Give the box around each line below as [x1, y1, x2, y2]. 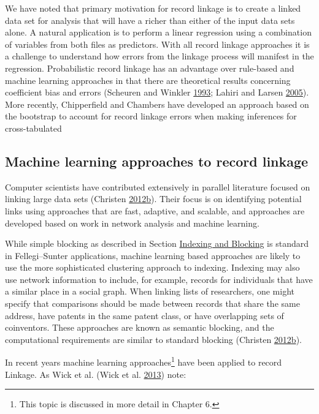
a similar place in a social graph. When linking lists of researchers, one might [5, 285, 294, 298]
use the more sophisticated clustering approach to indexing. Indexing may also [5, 261, 300, 274]
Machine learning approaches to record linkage [5, 151, 309, 170]
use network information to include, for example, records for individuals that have [5, 273, 313, 285]
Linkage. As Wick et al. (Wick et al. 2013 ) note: [5, 367, 186, 380]
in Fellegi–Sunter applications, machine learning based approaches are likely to [5, 249, 301, 262]
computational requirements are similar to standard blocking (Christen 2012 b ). [5, 333, 302, 345]
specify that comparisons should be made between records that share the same [5, 297, 300, 310]
